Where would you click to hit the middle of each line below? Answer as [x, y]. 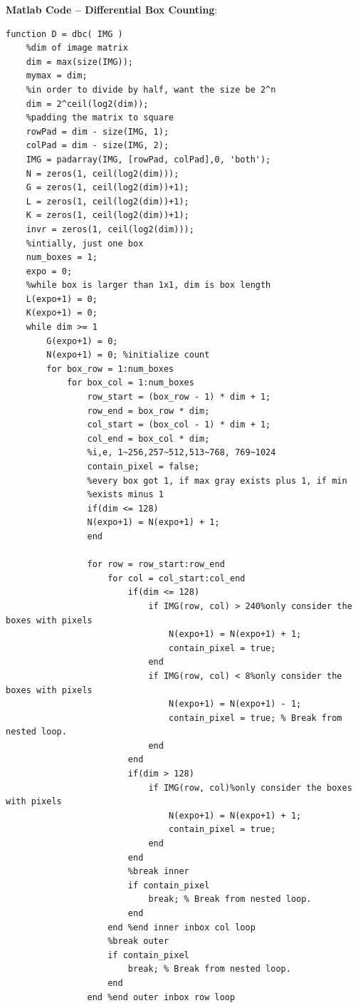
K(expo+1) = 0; [62, 313]
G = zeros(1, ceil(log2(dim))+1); [107, 188]
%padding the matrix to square [100, 118]
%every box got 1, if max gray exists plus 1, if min [217, 480]
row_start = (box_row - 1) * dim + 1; [179, 397]
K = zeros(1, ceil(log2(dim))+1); [107, 215]
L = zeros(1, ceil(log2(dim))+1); [107, 201]
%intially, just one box [85, 243]
